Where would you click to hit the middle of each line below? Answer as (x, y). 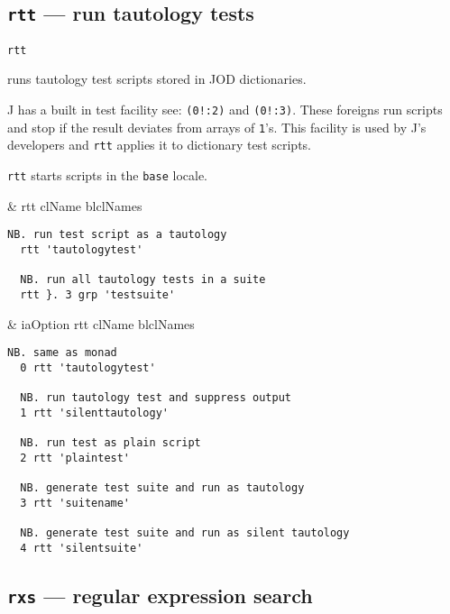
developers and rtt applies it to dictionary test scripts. (159, 145)
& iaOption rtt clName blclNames (101, 323)
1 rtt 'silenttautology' (94, 412)
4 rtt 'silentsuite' (82, 548)
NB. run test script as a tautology (117, 235)
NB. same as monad (62, 353)
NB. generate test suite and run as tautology (162, 488)
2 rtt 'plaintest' (75, 458)
